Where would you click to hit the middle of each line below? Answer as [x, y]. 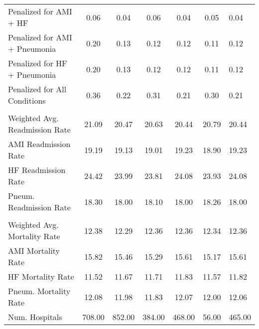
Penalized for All [37, 89]
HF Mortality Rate [41, 276]
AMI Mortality [34, 250]
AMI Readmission [39, 144]
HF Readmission [37, 170]
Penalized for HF [38, 63]
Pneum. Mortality [39, 291]
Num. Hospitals [35, 317]
